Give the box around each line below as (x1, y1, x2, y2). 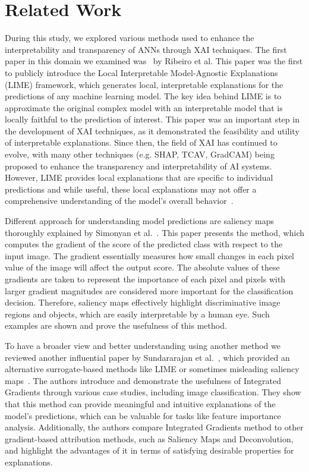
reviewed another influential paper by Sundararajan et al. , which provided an (5, 351, 290, 363)
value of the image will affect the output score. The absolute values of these (5, 261, 280, 273)
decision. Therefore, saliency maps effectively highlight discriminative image (5, 296, 280, 309)
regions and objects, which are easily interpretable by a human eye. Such (5, 307, 270, 320)
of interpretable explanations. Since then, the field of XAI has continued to (5, 136, 278, 149)
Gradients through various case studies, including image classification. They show (5, 386, 301, 398)
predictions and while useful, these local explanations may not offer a (5, 182, 257, 195)
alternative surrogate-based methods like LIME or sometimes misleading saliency (5, 363, 299, 375)
